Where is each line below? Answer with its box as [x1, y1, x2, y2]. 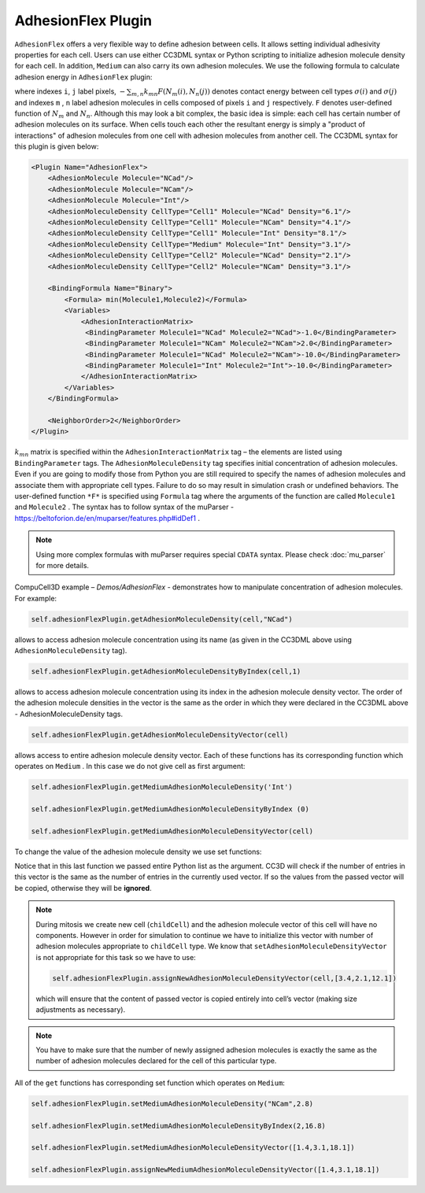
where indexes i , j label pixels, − [14, 87, 126, 96]
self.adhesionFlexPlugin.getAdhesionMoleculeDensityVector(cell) [31, 730, 289, 739]
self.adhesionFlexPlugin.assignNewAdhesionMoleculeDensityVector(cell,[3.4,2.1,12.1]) [52, 973, 397, 983]
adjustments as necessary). [35, 1005, 126, 1014]
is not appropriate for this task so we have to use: [35, 952, 196, 962]
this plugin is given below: [14, 142, 99, 151]
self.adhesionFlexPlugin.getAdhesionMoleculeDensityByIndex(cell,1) [31, 667, 301, 676]
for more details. [35, 560, 90, 570]
